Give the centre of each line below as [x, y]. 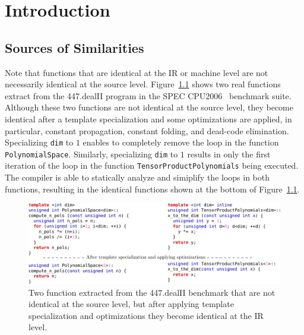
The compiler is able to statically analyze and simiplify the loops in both [137, 177]
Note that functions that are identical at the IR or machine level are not [137, 72]
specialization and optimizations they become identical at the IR [146, 315]
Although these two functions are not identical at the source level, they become [149, 107]
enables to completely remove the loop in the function [181, 142]
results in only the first [229, 154]
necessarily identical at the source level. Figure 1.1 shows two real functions [143, 84]
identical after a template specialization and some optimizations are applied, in [148, 118]
